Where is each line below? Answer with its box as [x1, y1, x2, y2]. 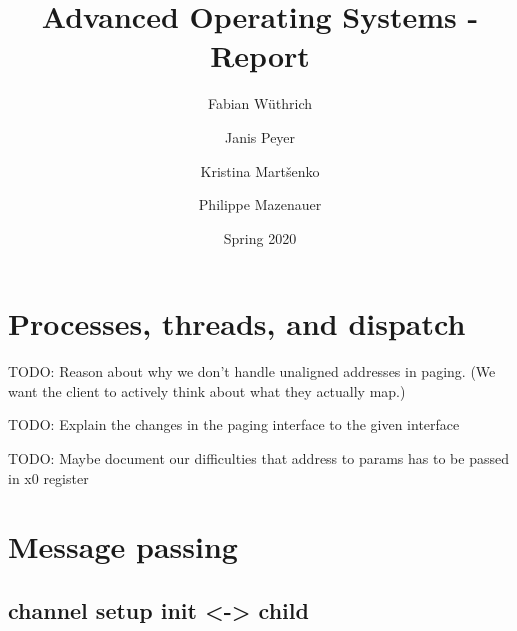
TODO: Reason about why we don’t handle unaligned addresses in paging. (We [8, 361, 496, 382]
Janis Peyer [224, 126, 296, 147]
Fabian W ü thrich [207, 93, 313, 114]
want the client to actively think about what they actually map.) [8, 380, 406, 401]
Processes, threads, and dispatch [8, 303, 466, 344]
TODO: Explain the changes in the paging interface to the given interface [8, 414, 460, 435]
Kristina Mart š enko [200, 160, 320, 181]
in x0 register [8, 467, 89, 488]
